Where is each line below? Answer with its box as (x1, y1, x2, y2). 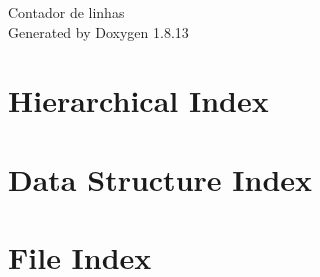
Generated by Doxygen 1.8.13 (8, 21, 189, 42)
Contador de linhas (8, 2, 125, 22)
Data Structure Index (8, 158, 313, 199)
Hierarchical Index (8, 80, 269, 121)
